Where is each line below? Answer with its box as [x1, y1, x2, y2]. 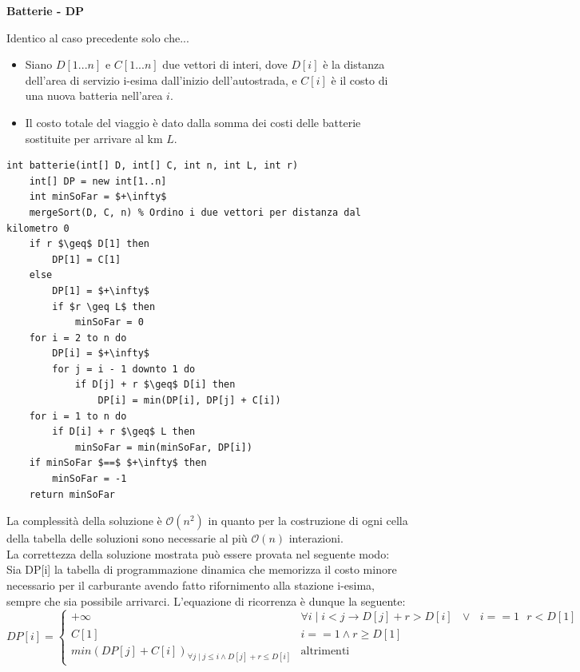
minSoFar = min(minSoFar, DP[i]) [74, 441, 252, 453]
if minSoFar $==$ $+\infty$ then [29, 457, 207, 469]
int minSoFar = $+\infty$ [29, 191, 167, 203]
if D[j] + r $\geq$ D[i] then [74, 379, 236, 391]
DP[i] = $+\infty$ [52, 348, 149, 360]
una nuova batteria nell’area [25, 87, 163, 104]
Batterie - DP [6, 2, 85, 18]
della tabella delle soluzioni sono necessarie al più [6, 530, 248, 547]
